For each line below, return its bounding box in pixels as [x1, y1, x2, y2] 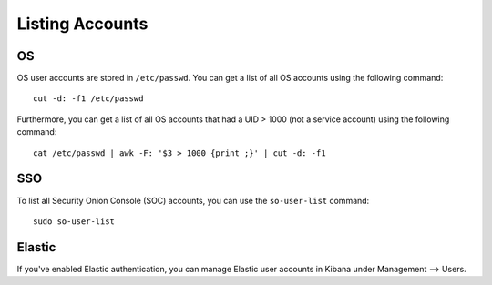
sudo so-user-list [33, 216, 116, 227]
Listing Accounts [16, 14, 149, 34]
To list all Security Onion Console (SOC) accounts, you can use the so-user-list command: [16, 195, 370, 206]
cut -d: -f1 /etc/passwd [33, 94, 144, 104]
